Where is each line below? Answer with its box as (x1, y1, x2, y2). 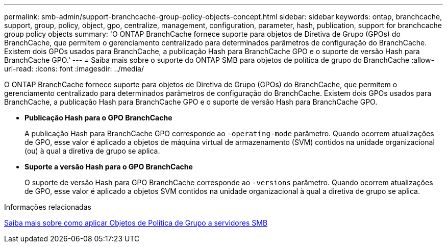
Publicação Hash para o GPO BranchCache (24, 113, 172, 122)
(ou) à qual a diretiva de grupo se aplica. (24, 146, 160, 155)
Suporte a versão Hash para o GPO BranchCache (24, 162, 193, 171)
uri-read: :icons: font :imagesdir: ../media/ (4, 64, 144, 73)
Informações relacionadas (4, 203, 91, 211)
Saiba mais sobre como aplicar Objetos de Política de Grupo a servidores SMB (4, 218, 268, 227)
